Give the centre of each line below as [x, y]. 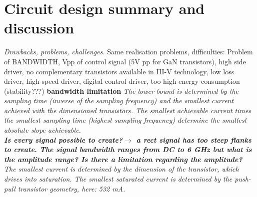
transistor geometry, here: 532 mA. [71, 188]
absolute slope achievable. [42, 130]
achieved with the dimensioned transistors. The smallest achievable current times [128, 110]
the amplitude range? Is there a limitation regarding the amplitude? [123, 159]
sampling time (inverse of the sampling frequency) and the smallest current [119, 100]
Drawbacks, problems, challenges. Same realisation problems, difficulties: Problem [128, 52]
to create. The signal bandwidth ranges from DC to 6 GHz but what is [128, 149]
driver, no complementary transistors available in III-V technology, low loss [119, 71]
